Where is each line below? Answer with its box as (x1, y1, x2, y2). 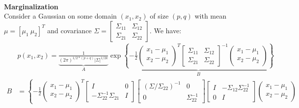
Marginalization (4, 1, 58, 11)
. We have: (149, 25, 182, 35)
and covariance (47, 25, 92, 35)
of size (150, 11, 169, 21)
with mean (194, 11, 226, 21)
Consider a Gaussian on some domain (4, 11, 117, 21)
